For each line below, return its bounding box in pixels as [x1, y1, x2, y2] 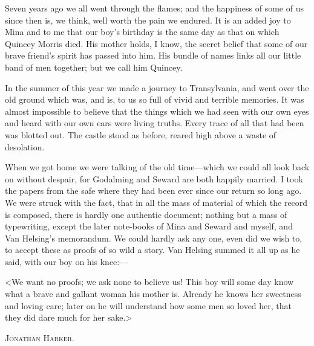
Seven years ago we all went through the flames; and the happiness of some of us [5, 2, 304, 14]
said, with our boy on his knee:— [5, 255, 128, 268]
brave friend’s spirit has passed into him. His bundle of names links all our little [5, 49, 301, 62]
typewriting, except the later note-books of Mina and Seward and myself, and [5, 220, 293, 232]
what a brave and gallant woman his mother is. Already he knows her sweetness [5, 287, 301, 300]
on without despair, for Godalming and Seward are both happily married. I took [5, 172, 303, 185]
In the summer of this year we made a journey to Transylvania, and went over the [5, 81, 309, 94]
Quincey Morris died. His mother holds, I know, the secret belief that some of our [5, 37, 308, 50]
